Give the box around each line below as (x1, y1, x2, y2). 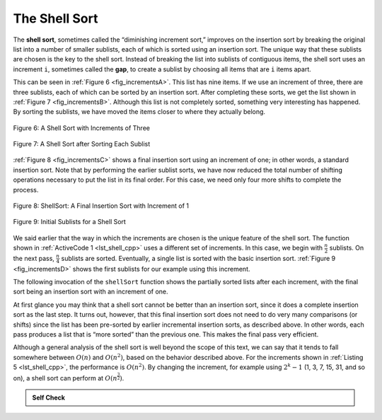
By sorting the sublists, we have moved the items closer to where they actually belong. (13, 107, 265, 116)
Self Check (32, 393, 65, 402)
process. (13, 185, 39, 194)
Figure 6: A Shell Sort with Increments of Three (13, 124, 150, 132)
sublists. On (329, 244, 364, 252)
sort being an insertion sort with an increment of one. (13, 287, 169, 296)
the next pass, (13, 254, 54, 262)
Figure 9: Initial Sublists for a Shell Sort (13, 218, 127, 226)
